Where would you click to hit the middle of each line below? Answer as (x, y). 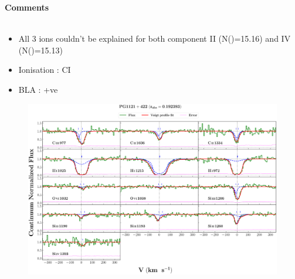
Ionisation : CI (45, 70)
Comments (27, 7)
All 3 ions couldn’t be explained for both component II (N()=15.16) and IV (155, 38)
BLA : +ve (38, 89)
